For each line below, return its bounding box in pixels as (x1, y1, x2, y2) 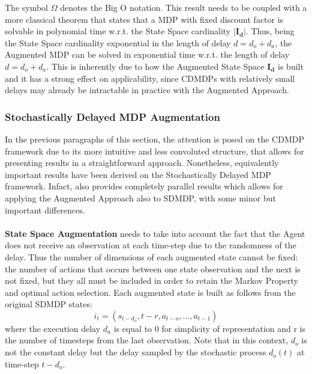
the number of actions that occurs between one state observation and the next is (5, 262, 301, 275)
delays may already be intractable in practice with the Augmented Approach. (5, 84, 289, 96)
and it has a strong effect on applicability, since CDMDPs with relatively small (5, 72, 295, 84)
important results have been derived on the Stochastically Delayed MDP (5, 168, 271, 180)
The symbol (5, 1, 49, 13)
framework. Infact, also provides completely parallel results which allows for (5, 180, 283, 192)
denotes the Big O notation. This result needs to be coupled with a (60, 1, 307, 13)
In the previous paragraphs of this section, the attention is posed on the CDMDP (5, 132, 304, 145)
